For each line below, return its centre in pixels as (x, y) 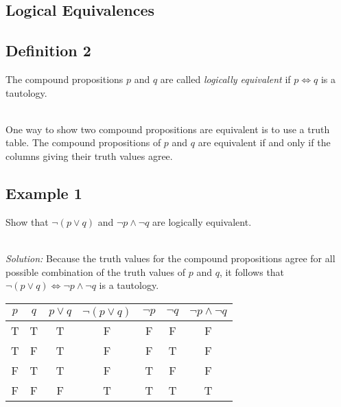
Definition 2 (48, 50)
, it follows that (252, 271)
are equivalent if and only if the (264, 142)
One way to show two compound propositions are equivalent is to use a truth (168, 129)
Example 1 (44, 193)
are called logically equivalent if (225, 79)
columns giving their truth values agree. (89, 155)
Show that (27, 221)
